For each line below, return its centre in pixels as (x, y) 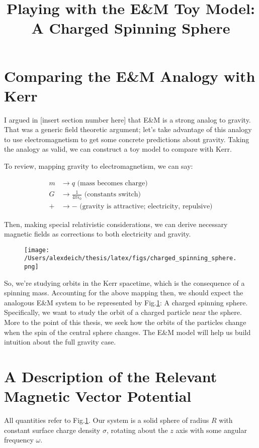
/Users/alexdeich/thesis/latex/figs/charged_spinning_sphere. (131, 258)
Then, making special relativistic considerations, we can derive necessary (116, 224)
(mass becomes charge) (112, 183)
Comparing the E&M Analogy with (130, 76)
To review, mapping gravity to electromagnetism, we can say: (99, 166)
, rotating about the (137, 430)
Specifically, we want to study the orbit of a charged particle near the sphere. (123, 312)
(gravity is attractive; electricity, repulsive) (146, 207)
